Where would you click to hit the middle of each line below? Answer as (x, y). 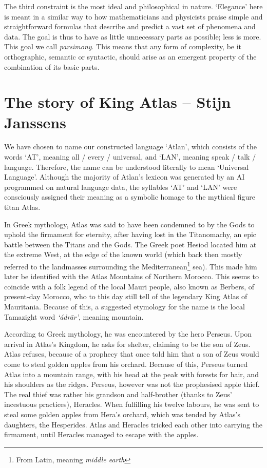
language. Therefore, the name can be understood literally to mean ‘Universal (127, 167)
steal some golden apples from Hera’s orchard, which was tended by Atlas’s (122, 414)
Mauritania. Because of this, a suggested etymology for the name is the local (125, 307)
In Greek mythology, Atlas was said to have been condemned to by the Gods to (129, 224)
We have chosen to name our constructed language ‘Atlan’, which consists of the (130, 147)
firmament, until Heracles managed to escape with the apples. (101, 434)
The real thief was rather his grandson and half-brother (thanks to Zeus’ (118, 394)
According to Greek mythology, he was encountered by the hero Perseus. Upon (128, 334)
